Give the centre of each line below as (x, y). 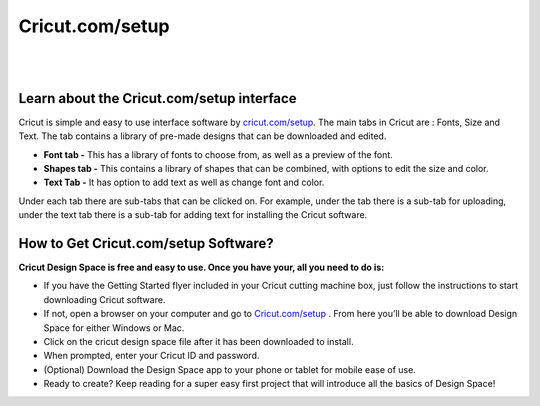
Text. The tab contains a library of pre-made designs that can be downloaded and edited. (202, 136)
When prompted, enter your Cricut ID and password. (151, 356)
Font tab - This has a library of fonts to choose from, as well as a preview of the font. (218, 154)
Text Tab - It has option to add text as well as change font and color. (184, 182)
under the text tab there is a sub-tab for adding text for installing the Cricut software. (193, 215)
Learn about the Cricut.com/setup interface (157, 98)
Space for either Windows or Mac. (114, 327)
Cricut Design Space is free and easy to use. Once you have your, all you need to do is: (201, 267)
